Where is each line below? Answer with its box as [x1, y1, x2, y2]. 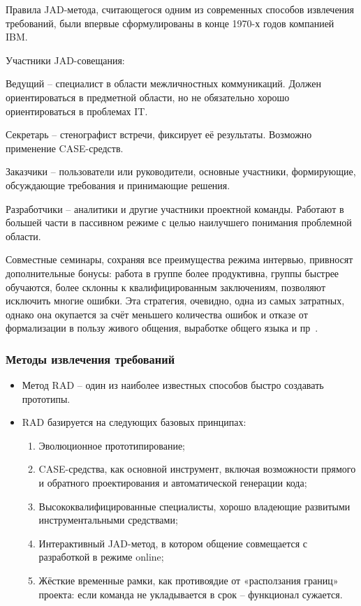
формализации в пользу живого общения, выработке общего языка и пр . [6, 320, 318, 335]
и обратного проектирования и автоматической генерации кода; [38, 475, 307, 490]
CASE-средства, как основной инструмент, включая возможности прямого [38, 461, 356, 476]
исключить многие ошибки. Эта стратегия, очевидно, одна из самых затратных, [6, 293, 345, 308]
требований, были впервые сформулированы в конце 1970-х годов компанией [6, 15, 334, 30]
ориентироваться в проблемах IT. [6, 103, 148, 118]
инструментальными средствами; [38, 512, 178, 527]
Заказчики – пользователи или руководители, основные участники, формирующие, [6, 164, 356, 179]
